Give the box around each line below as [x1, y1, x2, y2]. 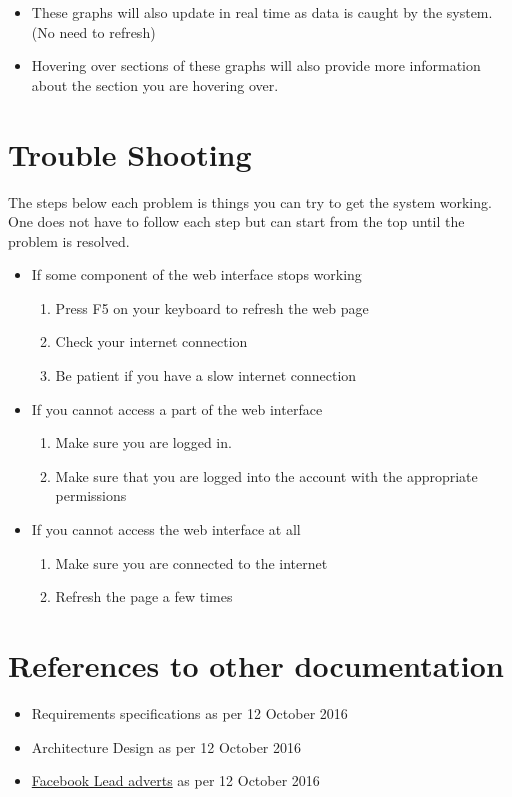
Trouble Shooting [8, 133, 252, 174]
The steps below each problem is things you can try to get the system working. [8, 191, 492, 212]
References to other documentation [8, 645, 504, 685]
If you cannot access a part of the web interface [31, 398, 323, 419]
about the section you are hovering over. [31, 74, 279, 95]
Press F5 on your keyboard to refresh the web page [55, 297, 369, 318]
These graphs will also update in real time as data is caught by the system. [31, 2, 493, 22]
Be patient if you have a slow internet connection [55, 365, 357, 386]
